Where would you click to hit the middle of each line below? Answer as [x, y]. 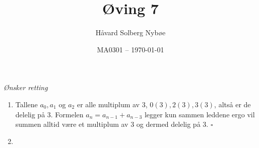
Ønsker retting [26, 87]
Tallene [26, 104]
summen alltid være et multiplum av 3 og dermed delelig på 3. [112, 124]
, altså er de [233, 104]
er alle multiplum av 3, [112, 104]
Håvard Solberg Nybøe [131, 32]
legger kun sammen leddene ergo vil [200, 114]
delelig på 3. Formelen [49, 114]
